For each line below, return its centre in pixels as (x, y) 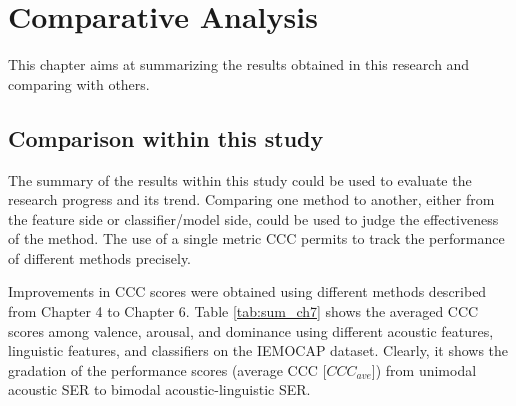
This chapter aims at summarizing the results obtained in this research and (239, 64)
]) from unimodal (424, 369)
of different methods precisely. (100, 257)
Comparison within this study (166, 137)
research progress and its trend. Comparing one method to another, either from (251, 199)
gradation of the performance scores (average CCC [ (167, 369)
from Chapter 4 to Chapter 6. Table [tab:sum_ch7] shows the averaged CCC (243, 311)
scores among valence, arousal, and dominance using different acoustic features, (251, 330)
